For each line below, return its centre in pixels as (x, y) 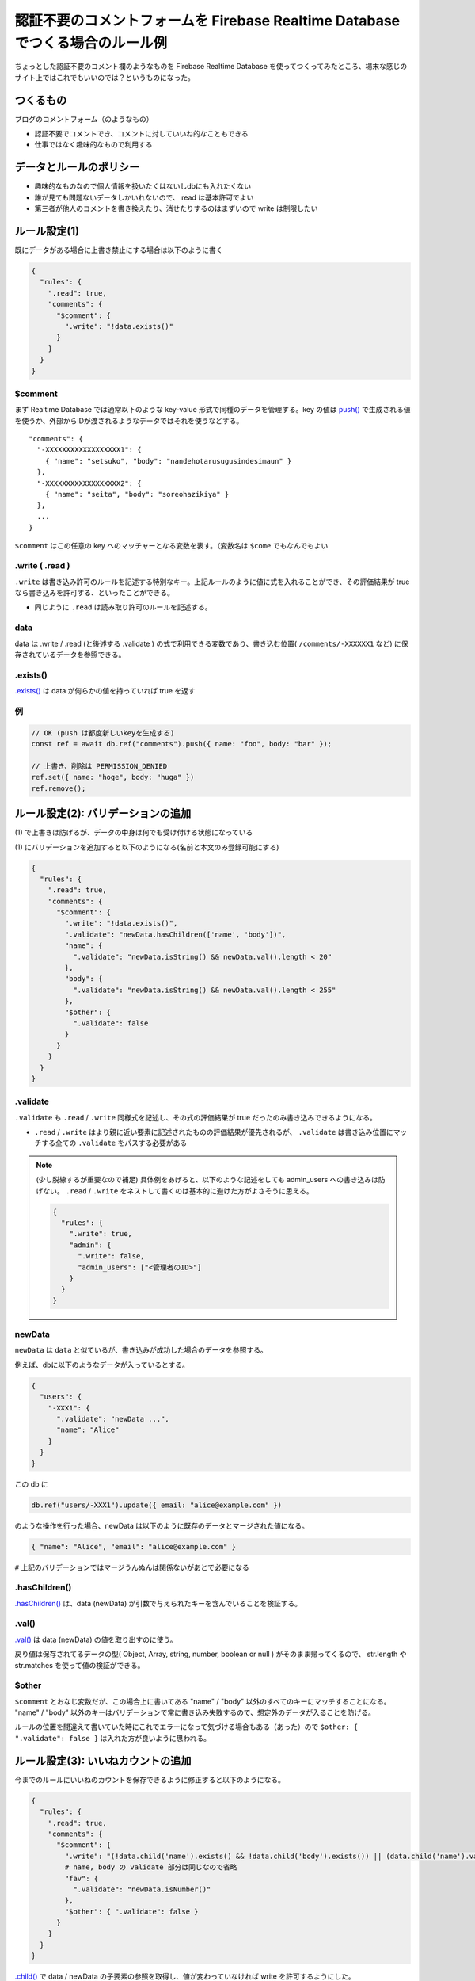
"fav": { (82, 1878)
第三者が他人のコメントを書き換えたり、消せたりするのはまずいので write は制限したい (176, 208)
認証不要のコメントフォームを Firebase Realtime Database (207, 21)
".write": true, (101, 1234)
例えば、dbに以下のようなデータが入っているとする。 (102, 1365)
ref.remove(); (59, 788)
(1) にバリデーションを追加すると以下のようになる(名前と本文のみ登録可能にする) (147, 847)
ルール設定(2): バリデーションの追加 (103, 813)
